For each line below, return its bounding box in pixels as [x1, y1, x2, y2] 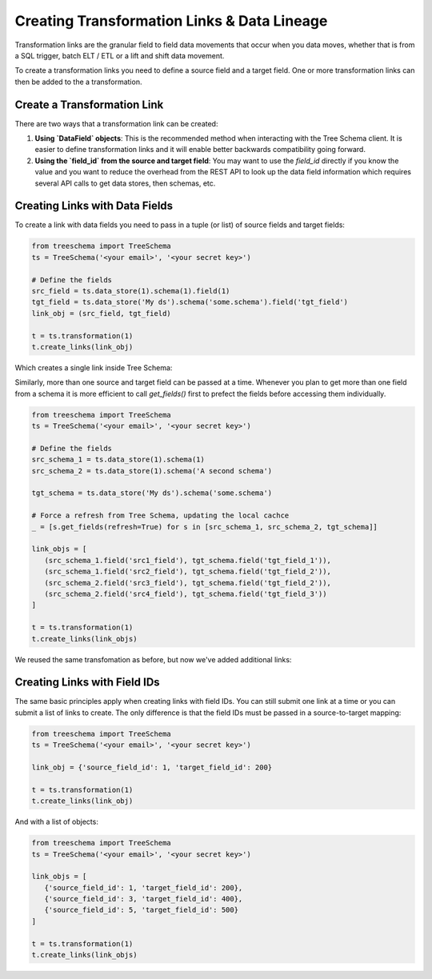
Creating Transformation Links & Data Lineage [14, 12, 328, 30]
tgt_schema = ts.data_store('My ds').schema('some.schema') [31, 489, 273, 497]
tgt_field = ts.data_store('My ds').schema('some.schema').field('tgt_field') [31, 298, 348, 307]
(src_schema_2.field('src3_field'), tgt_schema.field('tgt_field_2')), [44, 578, 332, 587]
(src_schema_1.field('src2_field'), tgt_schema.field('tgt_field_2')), [44, 567, 332, 576]
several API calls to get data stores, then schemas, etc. [34, 178, 216, 188]
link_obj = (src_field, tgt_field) [31, 309, 171, 318]
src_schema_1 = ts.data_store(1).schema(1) [31, 455, 206, 464]
